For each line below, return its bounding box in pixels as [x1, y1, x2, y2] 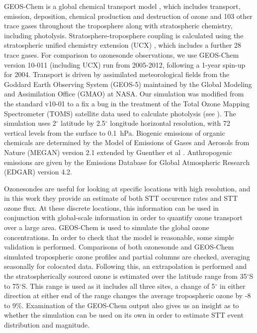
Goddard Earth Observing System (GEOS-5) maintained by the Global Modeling [4, 79, 252, 89]
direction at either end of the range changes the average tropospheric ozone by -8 [4, 290, 251, 301]
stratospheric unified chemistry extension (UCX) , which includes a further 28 [4, 40, 241, 50]
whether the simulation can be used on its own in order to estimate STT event [4, 310, 244, 320]
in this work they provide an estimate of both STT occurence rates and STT [4, 193, 238, 203]
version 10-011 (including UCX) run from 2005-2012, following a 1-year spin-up [4, 59, 246, 70]
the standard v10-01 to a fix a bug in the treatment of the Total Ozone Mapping [4, 98, 250, 108]
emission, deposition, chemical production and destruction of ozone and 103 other [4, 10, 253, 21]
